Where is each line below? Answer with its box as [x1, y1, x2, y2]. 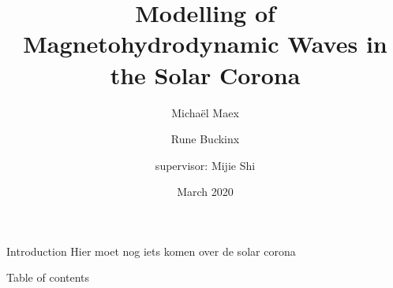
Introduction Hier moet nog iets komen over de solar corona [6, 242, 296, 259]
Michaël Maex [171, 104, 239, 120]
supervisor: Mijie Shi [155, 157, 256, 173]
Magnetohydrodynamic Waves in [23, 28, 387, 60]
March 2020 [177, 183, 234, 200]
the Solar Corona [110, 58, 301, 90]
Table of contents [6, 269, 90, 286]
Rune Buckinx [170, 131, 240, 147]
